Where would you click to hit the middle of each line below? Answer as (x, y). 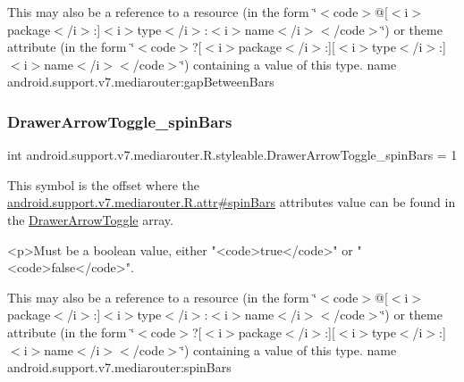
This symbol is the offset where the (103, 184)
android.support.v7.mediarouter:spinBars (119, 367)
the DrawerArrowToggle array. (90, 219)
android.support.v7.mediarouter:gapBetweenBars (141, 82)
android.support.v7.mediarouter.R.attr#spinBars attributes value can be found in (232, 202)
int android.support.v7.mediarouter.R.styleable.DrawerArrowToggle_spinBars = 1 (232, 155)
